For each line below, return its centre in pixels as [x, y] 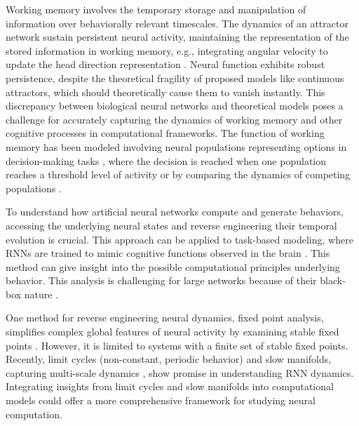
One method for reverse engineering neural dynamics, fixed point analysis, [165, 318]
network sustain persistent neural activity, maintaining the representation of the [177, 37]
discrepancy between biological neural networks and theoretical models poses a [175, 106]
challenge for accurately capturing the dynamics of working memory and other [174, 119]
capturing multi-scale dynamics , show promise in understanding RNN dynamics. [180, 372]
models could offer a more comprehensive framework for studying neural [161, 400]
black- [333, 280]
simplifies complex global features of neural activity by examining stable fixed [172, 332]
